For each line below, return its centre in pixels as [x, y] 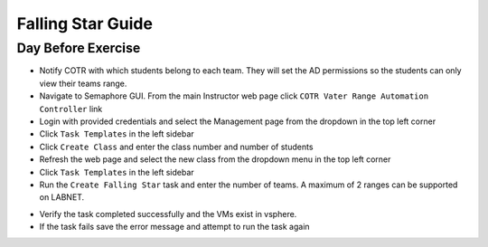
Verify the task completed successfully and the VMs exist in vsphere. [168, 214]
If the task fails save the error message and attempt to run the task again [175, 227]
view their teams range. [83, 83]
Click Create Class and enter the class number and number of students [176, 147]
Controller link [71, 109]
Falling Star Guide [85, 24]
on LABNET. [62, 197]
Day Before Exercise [79, 48]
